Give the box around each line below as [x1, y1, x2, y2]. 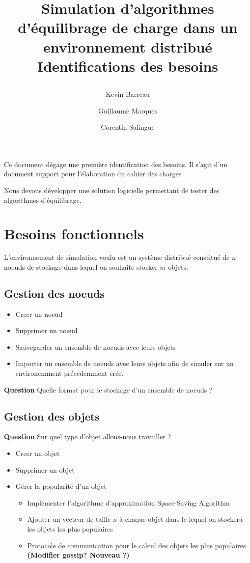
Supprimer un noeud [15, 325, 78, 336]
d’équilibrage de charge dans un [18, 17, 238, 37]
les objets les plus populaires [27, 523, 113, 534]
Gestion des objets [4, 408, 100, 423]
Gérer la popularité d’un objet [15, 481, 107, 491]
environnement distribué [43, 36, 213, 56]
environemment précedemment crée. [15, 367, 124, 378]
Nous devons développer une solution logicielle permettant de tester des [4, 185, 220, 195]
